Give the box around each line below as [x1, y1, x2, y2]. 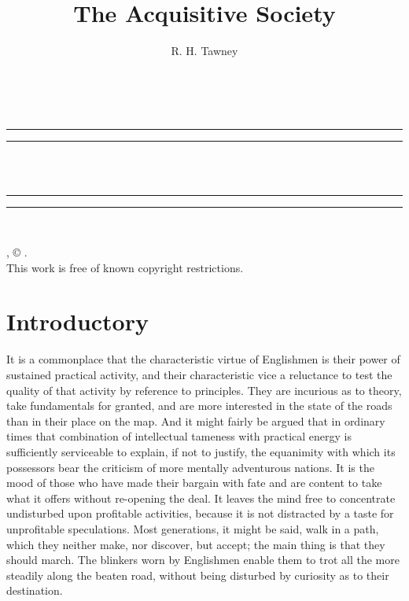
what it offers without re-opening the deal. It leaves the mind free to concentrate [6, 489, 396, 506]
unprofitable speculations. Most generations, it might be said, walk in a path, [6, 520, 379, 536]
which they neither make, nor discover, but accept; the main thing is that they [6, 536, 385, 552]
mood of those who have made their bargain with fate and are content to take [6, 474, 382, 491]
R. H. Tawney [171, 42, 238, 59]
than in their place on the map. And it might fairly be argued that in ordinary [6, 412, 385, 429]
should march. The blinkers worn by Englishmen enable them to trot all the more [6, 551, 400, 568]
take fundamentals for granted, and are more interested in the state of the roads [6, 397, 392, 414]
